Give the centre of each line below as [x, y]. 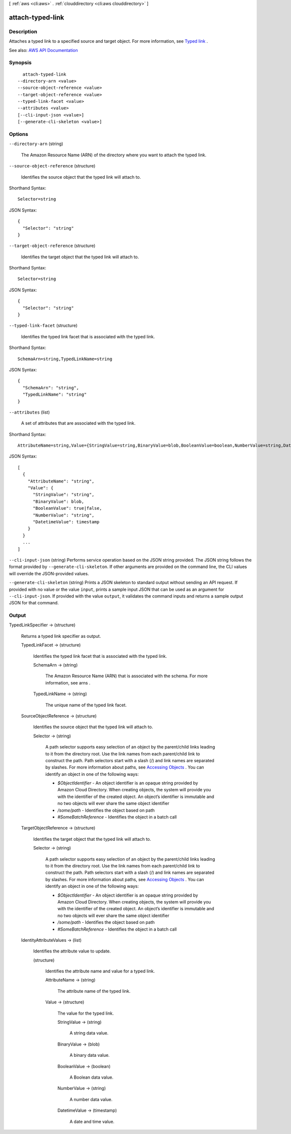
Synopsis [20, 63]
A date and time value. [92, 1121]
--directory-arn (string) [36, 144]
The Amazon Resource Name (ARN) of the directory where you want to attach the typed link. [114, 155]
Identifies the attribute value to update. [72, 951]
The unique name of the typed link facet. [86, 705]
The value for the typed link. [86, 1013]
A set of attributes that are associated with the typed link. [78, 423]
